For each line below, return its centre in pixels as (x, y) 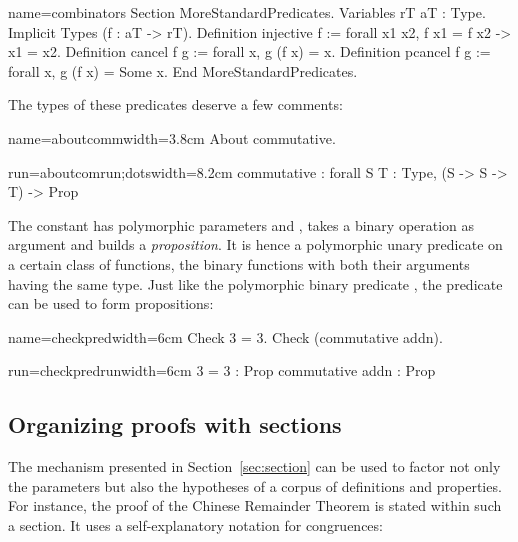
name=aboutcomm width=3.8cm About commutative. (172, 137)
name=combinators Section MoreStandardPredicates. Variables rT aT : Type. (247, 12)
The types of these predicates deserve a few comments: (175, 104)
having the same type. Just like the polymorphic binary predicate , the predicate (255, 283)
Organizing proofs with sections (175, 424)
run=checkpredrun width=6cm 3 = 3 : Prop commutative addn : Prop (222, 370)
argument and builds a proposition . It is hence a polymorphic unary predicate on (255, 244)
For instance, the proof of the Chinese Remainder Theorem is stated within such (255, 505)
